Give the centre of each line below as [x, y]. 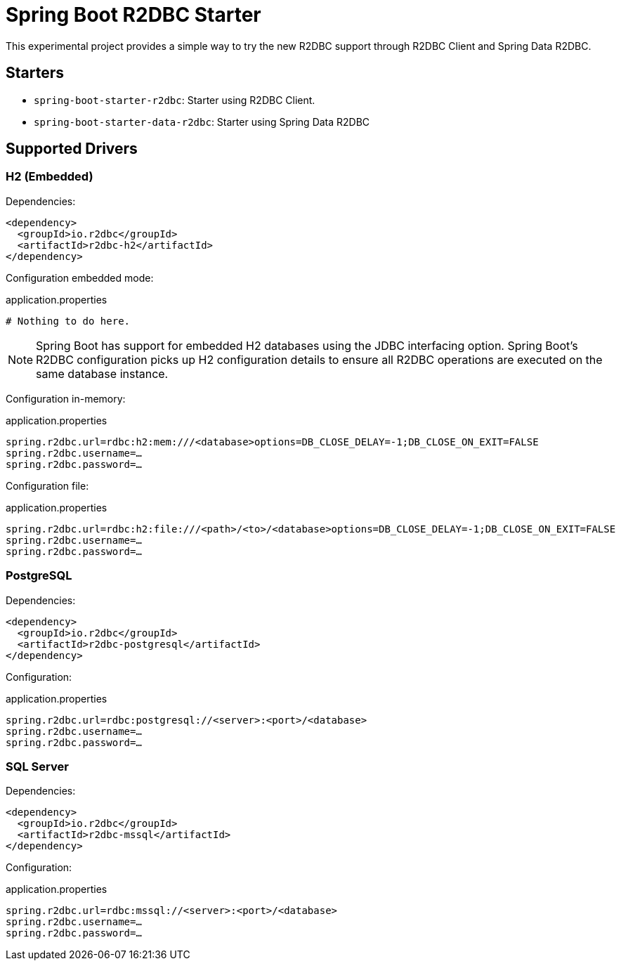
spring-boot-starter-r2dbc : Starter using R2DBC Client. [175, 100]
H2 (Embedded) [50, 177]
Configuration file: [47, 485]
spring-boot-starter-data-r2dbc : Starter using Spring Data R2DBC [202, 122]
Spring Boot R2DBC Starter [133, 15]
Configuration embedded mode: [80, 278]
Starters [35, 73]
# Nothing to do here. [68, 321]
